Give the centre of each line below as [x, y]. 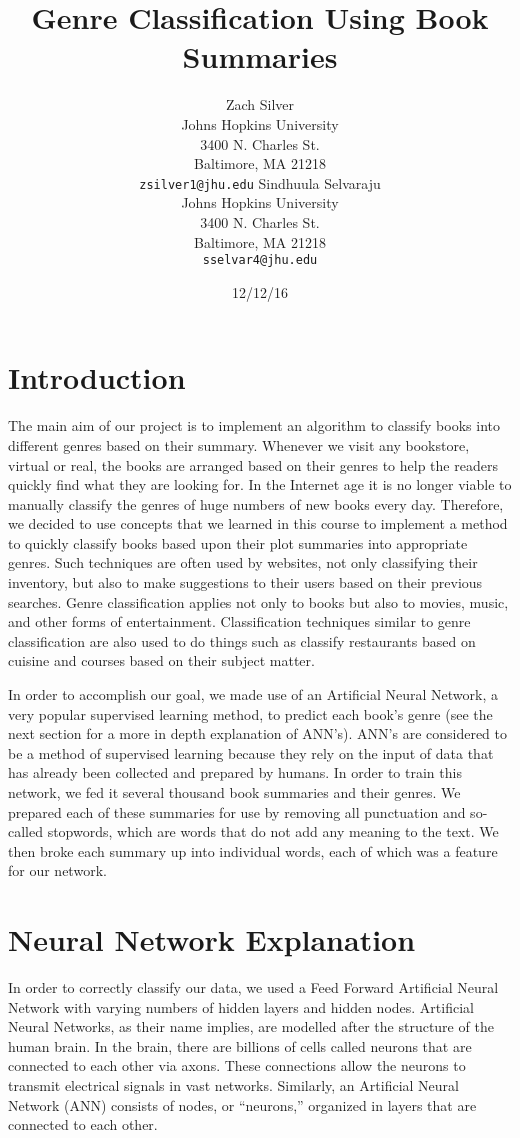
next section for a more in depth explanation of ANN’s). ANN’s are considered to [258, 733]
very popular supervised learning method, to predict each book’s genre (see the [250, 713]
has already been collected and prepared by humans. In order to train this [235, 772]
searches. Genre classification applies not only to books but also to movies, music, [258, 601]
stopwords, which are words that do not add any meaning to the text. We [273, 831]
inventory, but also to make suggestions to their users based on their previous [245, 582]
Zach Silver [260, 104]
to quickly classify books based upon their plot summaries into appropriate [238, 542]
